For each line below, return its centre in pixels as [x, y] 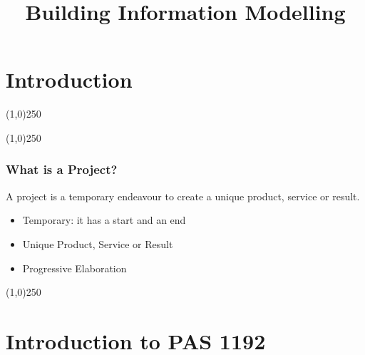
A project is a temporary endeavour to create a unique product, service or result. [183, 196]
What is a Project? [62, 169]
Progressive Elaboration [74, 268]
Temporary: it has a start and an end [104, 220]
